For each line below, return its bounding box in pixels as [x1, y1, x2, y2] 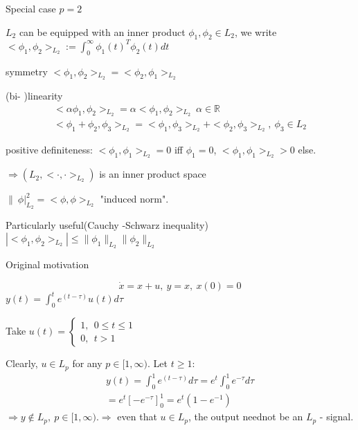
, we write [234, 24, 277, 39]
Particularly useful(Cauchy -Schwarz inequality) [6, 218, 208, 232]
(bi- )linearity [6, 88, 63, 102]
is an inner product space [99, 167, 206, 181]
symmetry [6, 64, 48, 78]
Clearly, [6, 356, 38, 371]
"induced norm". [100, 191, 169, 206]
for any [72, 356, 102, 371]
